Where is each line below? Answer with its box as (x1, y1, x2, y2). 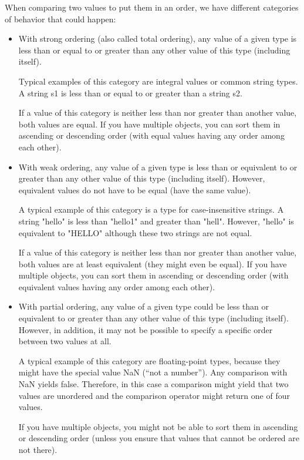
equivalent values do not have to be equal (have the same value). (18, 183, 251, 196)
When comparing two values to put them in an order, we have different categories (5, 1, 299, 13)
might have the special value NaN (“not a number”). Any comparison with (18, 366, 288, 378)
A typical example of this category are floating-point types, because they (18, 354, 281, 367)
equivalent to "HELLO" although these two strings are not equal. (18, 226, 252, 239)
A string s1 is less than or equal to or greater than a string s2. (18, 86, 242, 99)
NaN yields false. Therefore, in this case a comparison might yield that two (18, 378, 289, 390)
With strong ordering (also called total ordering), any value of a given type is (18, 32, 297, 45)
